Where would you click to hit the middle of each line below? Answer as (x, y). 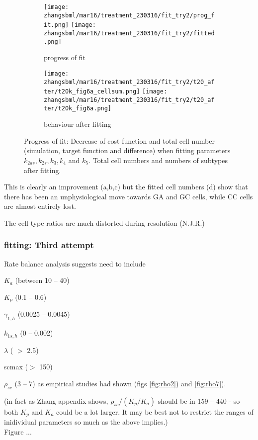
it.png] (56, 25)
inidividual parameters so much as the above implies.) (86, 422)
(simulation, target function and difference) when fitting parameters (127, 150)
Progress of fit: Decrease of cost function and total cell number (119, 140)
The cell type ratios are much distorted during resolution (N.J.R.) (104, 222)
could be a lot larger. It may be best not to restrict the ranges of (155, 411)
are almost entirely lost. (40, 206)
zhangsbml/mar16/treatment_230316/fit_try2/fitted (129, 33)
